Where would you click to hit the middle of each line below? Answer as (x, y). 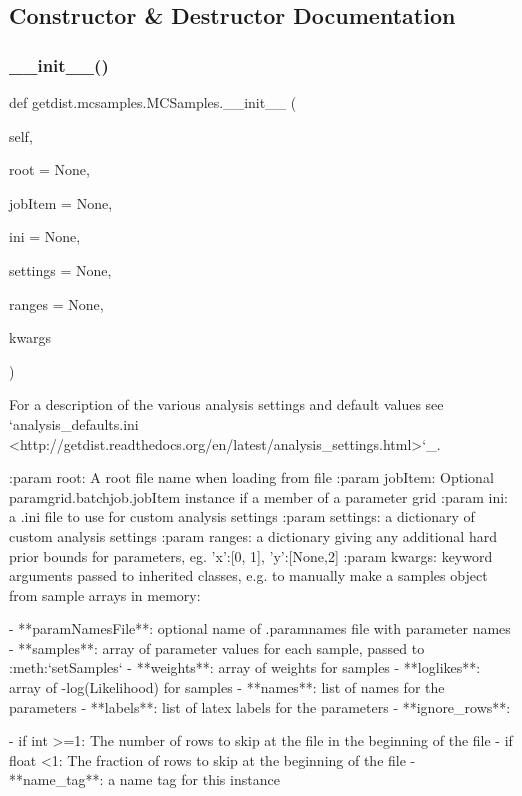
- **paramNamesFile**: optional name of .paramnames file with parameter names (260, 628)
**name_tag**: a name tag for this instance (144, 779)
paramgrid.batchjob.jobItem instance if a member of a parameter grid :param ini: (258, 496)
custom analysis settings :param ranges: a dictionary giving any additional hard (253, 535)
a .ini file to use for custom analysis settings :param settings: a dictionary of (242, 516)
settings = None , (60, 269)
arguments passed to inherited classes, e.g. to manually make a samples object (248, 575)
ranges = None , (56, 303)
